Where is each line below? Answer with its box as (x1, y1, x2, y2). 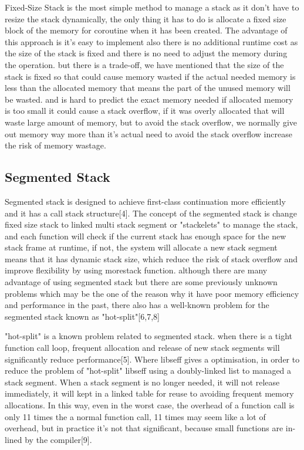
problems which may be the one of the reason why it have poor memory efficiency (5, 287, 299, 299)
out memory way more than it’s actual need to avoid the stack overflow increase (5, 127, 292, 140)
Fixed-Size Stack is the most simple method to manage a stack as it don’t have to (5, 1, 299, 13)
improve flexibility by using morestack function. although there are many (5, 264, 268, 276)
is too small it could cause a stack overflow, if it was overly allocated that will (5, 104, 285, 117)
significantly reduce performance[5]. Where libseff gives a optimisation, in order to (5, 353, 300, 365)
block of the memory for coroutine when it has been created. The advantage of (5, 24, 288, 36)
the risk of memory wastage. (5, 139, 106, 151)
